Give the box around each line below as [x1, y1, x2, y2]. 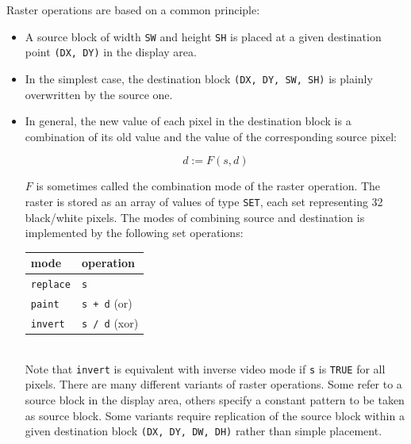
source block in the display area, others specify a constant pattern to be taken [25, 391, 405, 408]
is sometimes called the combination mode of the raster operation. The [36, 178, 381, 194]
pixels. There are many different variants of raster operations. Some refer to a [25, 376, 402, 392]
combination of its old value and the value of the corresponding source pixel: [25, 128, 397, 144]
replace [30, 279, 71, 291]
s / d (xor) [81, 314, 139, 331]
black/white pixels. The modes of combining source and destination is [25, 209, 365, 225]
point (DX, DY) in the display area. [25, 44, 197, 60]
